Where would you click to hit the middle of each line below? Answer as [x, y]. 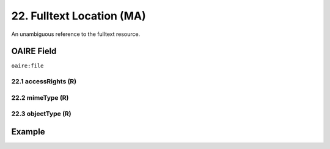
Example [28, 132]
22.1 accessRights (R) [44, 81]
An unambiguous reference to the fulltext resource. [76, 34]
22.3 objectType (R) [41, 114]
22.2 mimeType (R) [40, 97]
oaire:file [28, 66]
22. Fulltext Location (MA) [79, 16]
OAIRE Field [34, 51]
